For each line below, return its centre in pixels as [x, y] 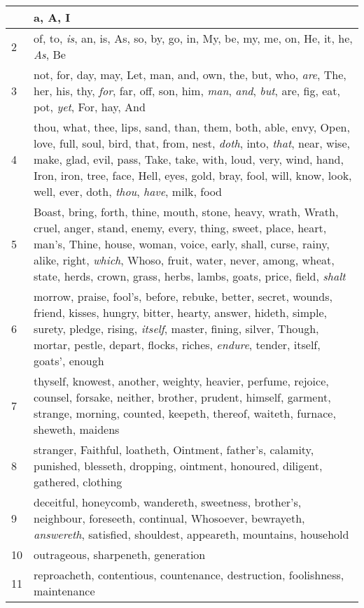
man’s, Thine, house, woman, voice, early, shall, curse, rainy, [182, 244]
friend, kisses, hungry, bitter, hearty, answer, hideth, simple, [180, 312]
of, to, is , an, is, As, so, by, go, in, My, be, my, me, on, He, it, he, [193, 38]
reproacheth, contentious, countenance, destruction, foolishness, [189, 575]
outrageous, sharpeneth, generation [120, 554]
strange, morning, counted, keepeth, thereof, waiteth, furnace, [185, 413]
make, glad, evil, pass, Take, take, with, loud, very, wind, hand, [189, 159]
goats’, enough [69, 361]
